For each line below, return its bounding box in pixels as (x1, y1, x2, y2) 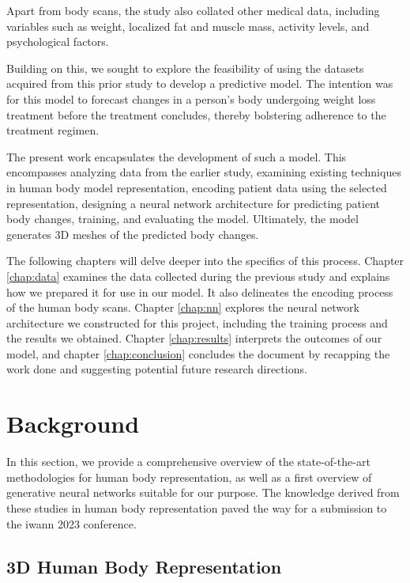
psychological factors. (6, 33, 109, 50)
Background (6, 407, 140, 440)
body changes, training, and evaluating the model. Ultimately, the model (6, 210, 359, 227)
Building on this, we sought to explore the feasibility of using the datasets (6, 59, 364, 76)
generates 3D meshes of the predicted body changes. (6, 225, 259, 242)
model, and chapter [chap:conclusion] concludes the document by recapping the (6, 345, 390, 362)
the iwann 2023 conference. (6, 515, 137, 532)
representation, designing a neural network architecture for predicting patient (6, 195, 381, 211)
